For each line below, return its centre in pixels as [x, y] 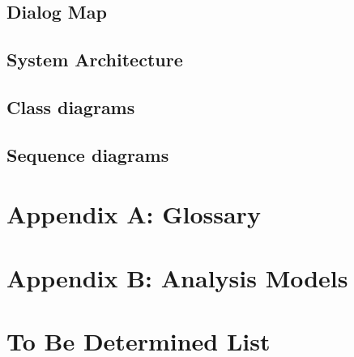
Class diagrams [71, 106]
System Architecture [95, 59]
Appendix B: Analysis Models [177, 277]
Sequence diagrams [88, 154]
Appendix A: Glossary [134, 214]
